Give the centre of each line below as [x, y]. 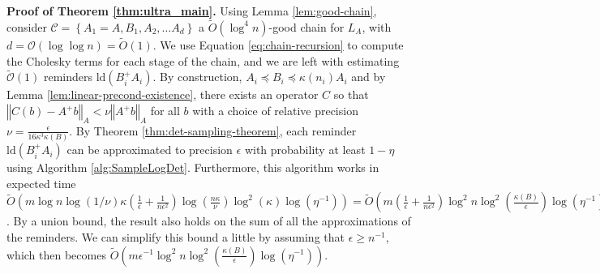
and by [369, 77]
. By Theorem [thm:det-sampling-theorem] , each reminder [213, 130]
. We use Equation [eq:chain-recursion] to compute [278, 45]
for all [165, 111]
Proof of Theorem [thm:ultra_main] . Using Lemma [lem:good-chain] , [192, 11]
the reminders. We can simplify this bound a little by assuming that [176, 236]
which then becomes [56, 254]
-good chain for [306, 26]
